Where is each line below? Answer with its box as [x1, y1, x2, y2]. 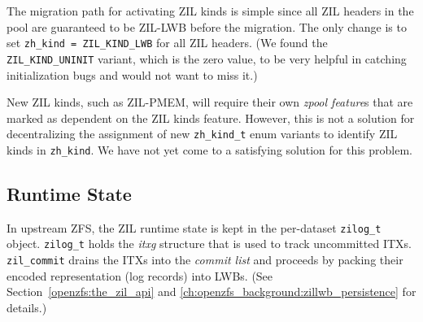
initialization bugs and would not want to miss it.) [7, 66, 258, 83]
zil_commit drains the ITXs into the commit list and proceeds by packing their [7, 251, 403, 268]
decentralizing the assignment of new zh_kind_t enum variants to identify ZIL [7, 125, 398, 142]
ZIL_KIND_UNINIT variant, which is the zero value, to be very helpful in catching [7, 50, 407, 67]
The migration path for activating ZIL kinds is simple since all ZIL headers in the [7, 2, 414, 19]
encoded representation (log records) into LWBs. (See [7, 267, 273, 284]
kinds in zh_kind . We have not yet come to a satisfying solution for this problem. [7, 141, 412, 158]
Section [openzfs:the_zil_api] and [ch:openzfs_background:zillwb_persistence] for [7, 283, 416, 300]
